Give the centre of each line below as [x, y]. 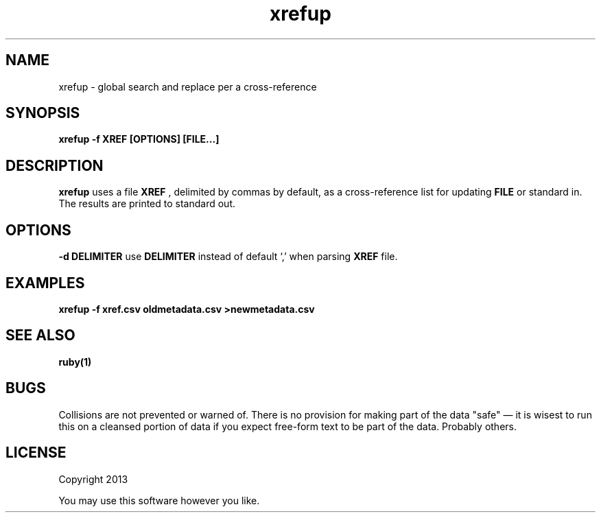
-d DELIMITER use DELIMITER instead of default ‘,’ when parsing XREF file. [228, 257]
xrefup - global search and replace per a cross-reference [188, 86]
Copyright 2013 [93, 479]
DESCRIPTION [55, 165]
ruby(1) [75, 362]
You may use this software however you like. [159, 500]
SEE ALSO [40, 335]
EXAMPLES [45, 283]
